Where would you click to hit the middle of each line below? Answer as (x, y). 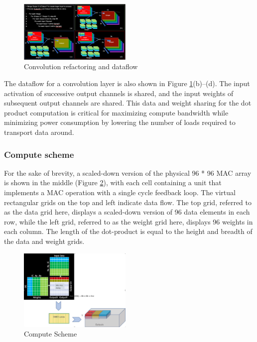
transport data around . (39, 132)
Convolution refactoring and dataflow (81, 66)
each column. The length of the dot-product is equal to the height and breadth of (128, 231)
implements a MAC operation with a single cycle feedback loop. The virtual (120, 192)
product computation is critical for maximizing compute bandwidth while (116, 112)
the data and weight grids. (44, 241)
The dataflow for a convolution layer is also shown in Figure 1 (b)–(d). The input (127, 83)
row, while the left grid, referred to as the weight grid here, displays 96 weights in (128, 221)
